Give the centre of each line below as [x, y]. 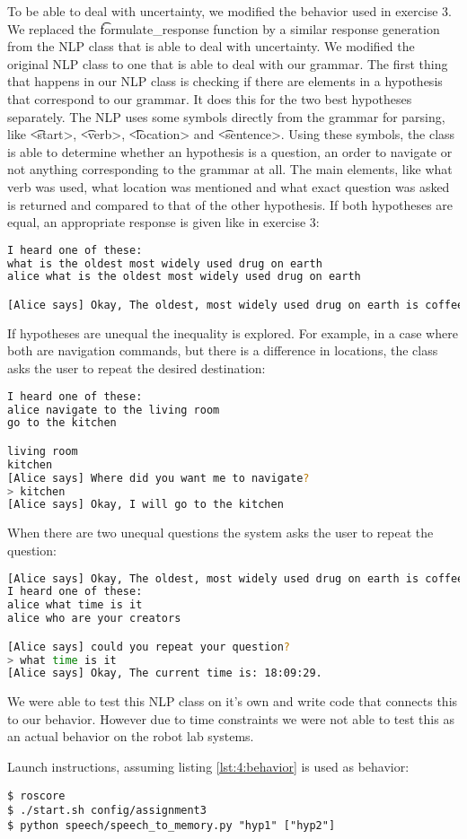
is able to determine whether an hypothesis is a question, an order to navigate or [230, 151]
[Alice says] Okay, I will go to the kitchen [145, 505]
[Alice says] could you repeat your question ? [149, 647]
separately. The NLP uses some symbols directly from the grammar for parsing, [226, 116]
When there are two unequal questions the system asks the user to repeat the [220, 533]
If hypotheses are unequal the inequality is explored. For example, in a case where [233, 332]
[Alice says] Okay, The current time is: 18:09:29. [165, 673]
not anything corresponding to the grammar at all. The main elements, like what [230, 169]
